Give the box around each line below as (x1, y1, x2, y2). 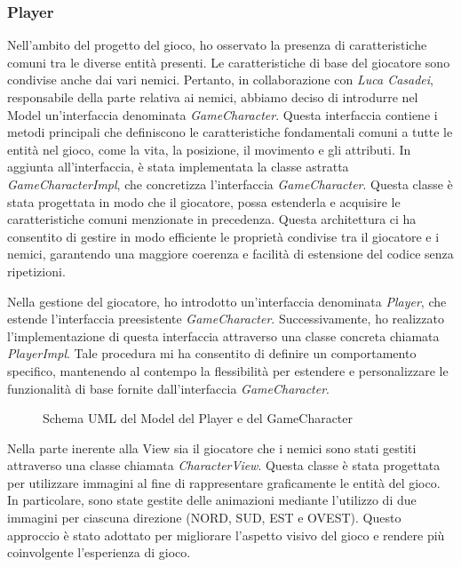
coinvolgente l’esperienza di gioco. (7, 543, 191, 562)
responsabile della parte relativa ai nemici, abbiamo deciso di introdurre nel (7, 88, 418, 106)
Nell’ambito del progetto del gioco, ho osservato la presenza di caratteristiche (7, 36, 427, 54)
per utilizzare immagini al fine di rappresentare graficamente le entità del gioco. (7, 473, 441, 491)
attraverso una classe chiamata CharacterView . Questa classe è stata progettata (7, 456, 441, 475)
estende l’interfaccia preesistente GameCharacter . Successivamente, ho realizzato (7, 309, 444, 328)
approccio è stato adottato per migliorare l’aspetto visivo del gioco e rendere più (7, 525, 445, 544)
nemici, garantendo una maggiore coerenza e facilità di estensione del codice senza (7, 244, 454, 263)
